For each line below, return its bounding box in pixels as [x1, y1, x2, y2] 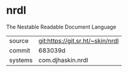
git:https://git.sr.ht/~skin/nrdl [38, 36, 119, 45]
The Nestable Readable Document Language [6, 23, 117, 30]
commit [9, 46, 30, 54]
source [9, 36, 29, 45]
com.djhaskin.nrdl [38, 56, 88, 64]
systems [9, 56, 33, 64]
